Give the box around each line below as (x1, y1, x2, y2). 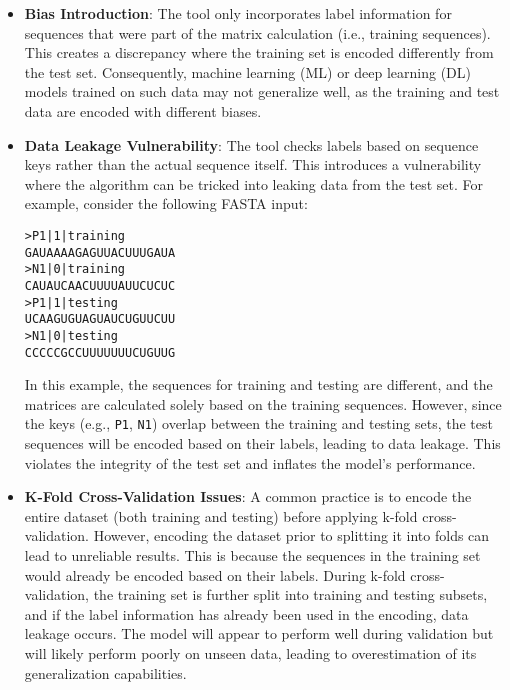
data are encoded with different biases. (24, 100, 262, 121)
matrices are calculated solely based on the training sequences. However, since (24, 393, 502, 414)
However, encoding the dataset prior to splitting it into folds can (93, 525, 490, 546)
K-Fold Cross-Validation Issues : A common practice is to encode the (24, 486, 472, 507)
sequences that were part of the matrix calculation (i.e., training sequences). (24, 22, 491, 43)
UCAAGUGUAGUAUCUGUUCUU (24, 312, 176, 327)
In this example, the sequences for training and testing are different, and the (24, 374, 493, 395)
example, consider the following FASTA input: (24, 193, 308, 214)
